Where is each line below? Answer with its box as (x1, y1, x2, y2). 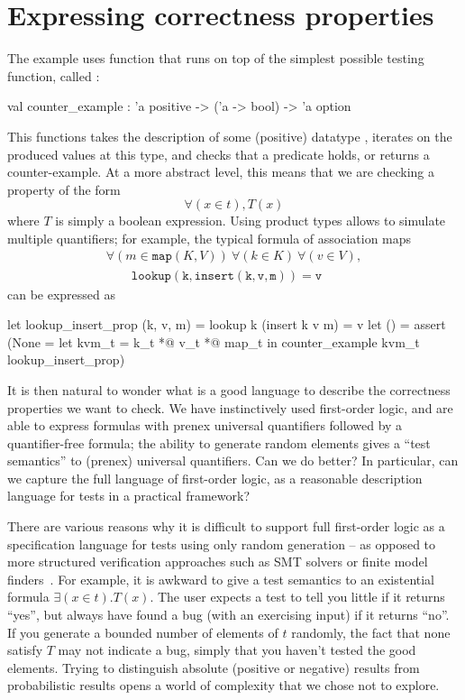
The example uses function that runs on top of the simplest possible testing (7, 49, 424, 68)
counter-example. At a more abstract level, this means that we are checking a (7, 162, 434, 181)
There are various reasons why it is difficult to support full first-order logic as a (7, 517, 445, 536)
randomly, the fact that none (291, 622, 451, 641)
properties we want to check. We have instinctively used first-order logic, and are (7, 398, 453, 417)
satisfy (7, 640, 43, 659)
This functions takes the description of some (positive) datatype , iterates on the (7, 126, 452, 145)
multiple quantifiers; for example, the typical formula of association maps (7, 228, 412, 247)
